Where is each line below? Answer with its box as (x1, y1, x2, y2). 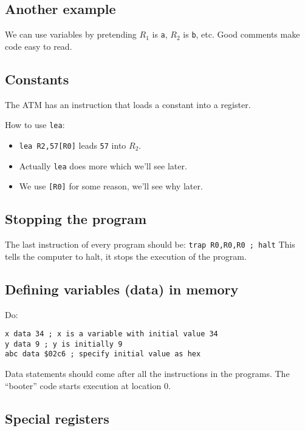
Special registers (5, 409, 109, 427)
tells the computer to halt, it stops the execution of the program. (5, 249, 247, 262)
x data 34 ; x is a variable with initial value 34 (5, 330, 218, 339)
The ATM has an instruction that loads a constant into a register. (5, 98, 251, 110)
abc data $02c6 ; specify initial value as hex (5, 350, 201, 359)
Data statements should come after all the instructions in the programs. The (5, 367, 290, 380)
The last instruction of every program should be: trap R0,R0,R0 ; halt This (5, 238, 295, 251)
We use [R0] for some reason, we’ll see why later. (19, 180, 203, 192)
